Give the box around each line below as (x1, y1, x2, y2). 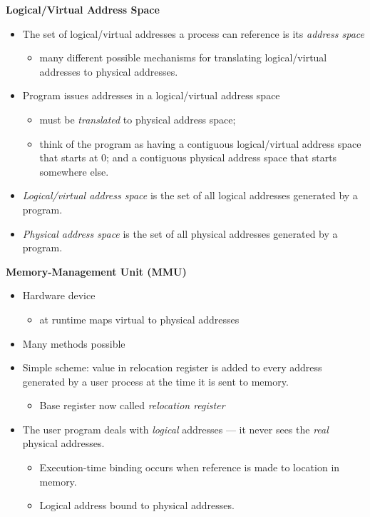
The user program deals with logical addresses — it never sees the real (22, 421, 329, 436)
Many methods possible (22, 336, 125, 351)
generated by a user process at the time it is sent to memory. (22, 373, 289, 388)
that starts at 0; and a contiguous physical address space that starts (39, 150, 337, 165)
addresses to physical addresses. (39, 64, 178, 79)
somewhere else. (39, 164, 109, 179)
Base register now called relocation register (39, 398, 225, 413)
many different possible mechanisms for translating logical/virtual (39, 50, 327, 65)
